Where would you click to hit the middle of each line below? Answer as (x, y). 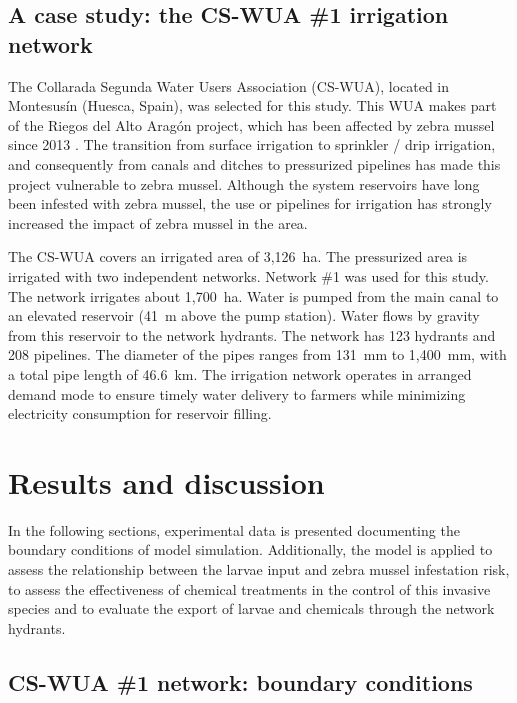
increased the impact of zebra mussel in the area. (158, 222)
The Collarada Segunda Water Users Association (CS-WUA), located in (229, 85)
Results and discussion (166, 481)
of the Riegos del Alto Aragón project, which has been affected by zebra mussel (251, 124)
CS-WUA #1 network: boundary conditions (240, 681)
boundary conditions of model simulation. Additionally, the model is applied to (250, 549)
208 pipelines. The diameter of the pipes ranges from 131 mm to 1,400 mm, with (257, 354)
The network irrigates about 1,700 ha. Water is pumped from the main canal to (253, 295)
